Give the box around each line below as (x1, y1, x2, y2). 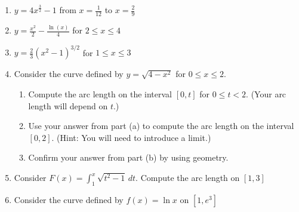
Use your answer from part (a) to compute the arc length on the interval (28, 119, 294, 132)
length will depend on (28, 99, 108, 112)
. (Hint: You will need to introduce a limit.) (51, 131, 211, 143)
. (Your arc (246, 88, 286, 100)
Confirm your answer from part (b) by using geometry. (28, 151, 229, 164)
